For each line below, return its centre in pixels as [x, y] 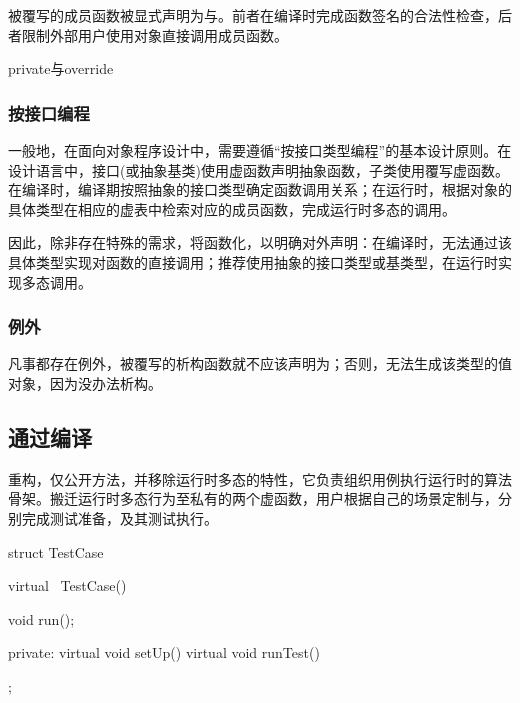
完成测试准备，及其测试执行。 [119, 517]
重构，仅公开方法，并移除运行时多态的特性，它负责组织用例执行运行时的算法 [260, 478]
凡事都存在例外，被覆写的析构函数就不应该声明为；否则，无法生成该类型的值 [260, 363]
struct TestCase [56, 551]
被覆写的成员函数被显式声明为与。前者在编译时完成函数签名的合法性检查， [253, 15]
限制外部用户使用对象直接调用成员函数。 [154, 34]
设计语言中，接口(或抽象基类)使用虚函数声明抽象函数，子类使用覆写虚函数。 [258, 169]
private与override [61, 68]
